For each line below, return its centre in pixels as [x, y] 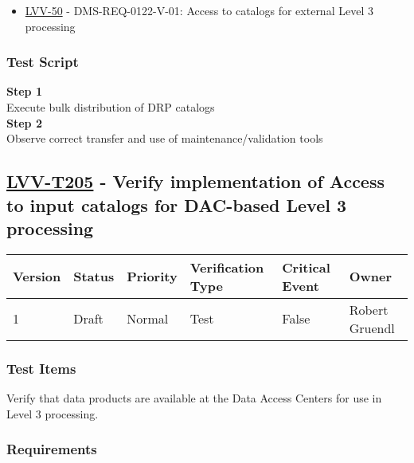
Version [37, 277]
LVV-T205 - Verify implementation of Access [196, 181]
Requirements [52, 449]
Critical [306, 267]
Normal [148, 319]
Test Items [41, 368]
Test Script [43, 62]
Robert [369, 309]
